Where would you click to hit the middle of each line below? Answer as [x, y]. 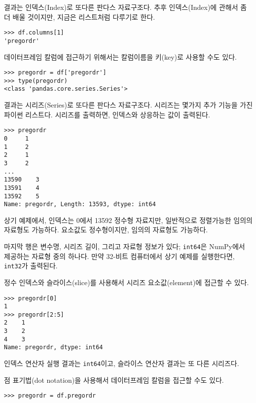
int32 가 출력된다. [31, 266]
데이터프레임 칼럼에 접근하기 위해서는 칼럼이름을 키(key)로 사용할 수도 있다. [120, 56]
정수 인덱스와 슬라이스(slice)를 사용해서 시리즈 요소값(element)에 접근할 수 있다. [127, 282]
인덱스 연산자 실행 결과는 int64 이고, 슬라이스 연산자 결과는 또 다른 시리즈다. [122, 363]
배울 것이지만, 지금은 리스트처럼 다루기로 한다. [84, 17]
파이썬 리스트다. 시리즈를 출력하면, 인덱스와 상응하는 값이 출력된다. [107, 114]
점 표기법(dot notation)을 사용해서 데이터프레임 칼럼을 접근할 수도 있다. [114, 380]
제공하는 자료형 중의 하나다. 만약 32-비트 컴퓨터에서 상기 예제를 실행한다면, [119, 256]
